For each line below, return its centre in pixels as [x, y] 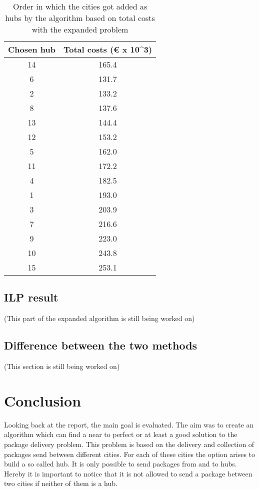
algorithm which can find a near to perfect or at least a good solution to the [121, 434]
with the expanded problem [80, 29]
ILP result [31, 297]
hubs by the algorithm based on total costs [80, 18]
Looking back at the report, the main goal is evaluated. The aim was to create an [129, 424]
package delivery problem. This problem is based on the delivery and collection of [129, 444]
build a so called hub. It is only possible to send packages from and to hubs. [120, 464]
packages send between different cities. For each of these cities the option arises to [130, 454]
